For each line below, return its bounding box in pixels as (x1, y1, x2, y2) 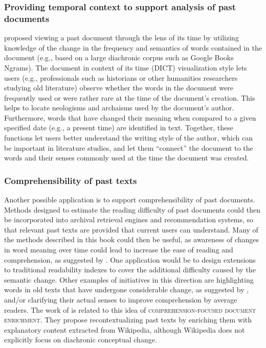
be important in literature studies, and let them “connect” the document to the (4, 142, 253, 153)
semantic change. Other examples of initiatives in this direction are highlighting (4, 274, 254, 285)
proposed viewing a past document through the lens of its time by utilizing (4, 32, 239, 43)
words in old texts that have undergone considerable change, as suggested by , (4, 284, 249, 295)
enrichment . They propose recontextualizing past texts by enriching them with (4, 314, 252, 325)
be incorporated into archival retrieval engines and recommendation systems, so (4, 214, 254, 225)
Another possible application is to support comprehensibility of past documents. (4, 194, 255, 205)
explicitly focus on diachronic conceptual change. (4, 334, 157, 345)
